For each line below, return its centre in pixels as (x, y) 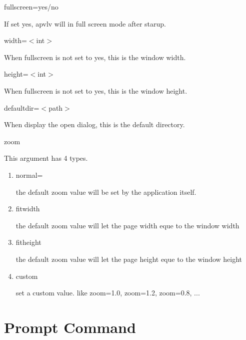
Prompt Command (70, 327)
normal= (29, 175)
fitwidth (28, 209)
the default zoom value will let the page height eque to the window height (129, 259)
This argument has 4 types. (46, 158)
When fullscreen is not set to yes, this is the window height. (96, 90)
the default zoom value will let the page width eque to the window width (127, 225)
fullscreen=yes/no (31, 7)
